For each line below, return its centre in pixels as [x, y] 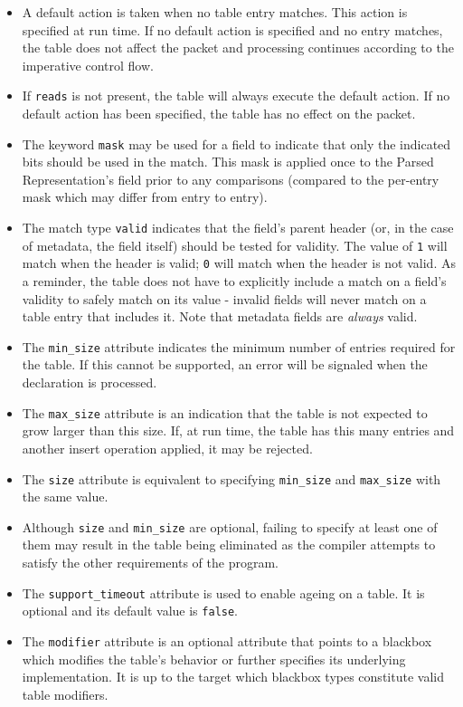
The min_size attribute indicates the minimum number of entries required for [239, 346]
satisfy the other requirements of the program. [150, 562]
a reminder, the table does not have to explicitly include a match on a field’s [234, 281]
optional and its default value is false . [130, 611]
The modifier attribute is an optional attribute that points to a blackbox [227, 640]
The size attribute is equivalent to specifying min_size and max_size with [231, 478]
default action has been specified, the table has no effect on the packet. [219, 114]
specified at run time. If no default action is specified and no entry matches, [232, 29]
